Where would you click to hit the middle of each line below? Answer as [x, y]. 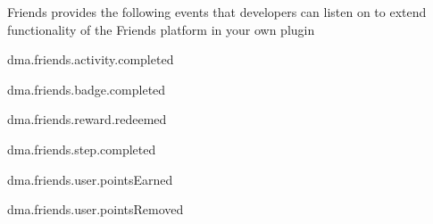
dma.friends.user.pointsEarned [90, 179]
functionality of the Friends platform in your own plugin [161, 29]
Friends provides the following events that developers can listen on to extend [217, 12]
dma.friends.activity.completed [91, 59]
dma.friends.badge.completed [87, 89]
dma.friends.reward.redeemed [87, 119]
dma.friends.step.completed [82, 149]
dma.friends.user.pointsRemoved [96, 209]
